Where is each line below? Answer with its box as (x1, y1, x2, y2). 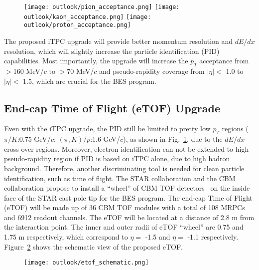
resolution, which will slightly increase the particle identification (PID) (4, 45, 220, 56)
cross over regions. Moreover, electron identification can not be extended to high (4, 143, 249, 154)
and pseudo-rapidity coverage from (99, 65, 205, 76)
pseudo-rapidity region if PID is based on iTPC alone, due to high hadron (4, 153, 230, 164)
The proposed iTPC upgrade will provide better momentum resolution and (4, 35, 233, 46)
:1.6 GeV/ (90, 134, 121, 144)
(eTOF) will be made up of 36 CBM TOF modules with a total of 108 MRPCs (4, 202, 245, 213)
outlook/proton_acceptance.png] (24, 21, 131, 29)
